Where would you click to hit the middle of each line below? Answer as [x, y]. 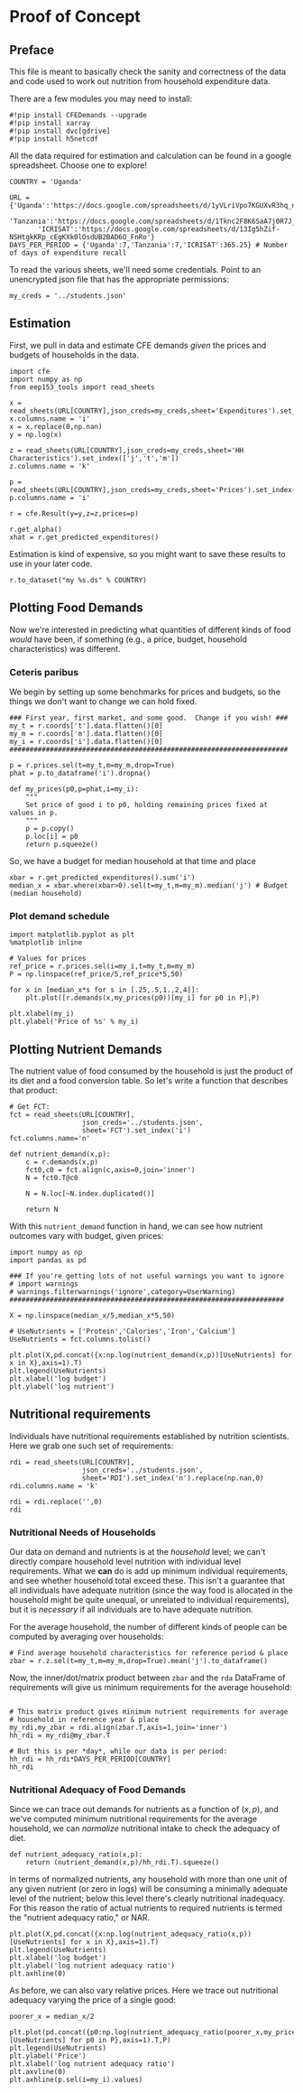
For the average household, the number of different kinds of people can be [148, 1627]
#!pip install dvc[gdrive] [60, 131]
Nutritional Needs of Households [83, 1532]
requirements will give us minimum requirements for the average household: [151, 1688]
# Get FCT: [30, 1107]
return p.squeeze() [62, 844]
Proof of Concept [75, 17]
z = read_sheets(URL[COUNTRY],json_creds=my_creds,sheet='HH [127, 450]
